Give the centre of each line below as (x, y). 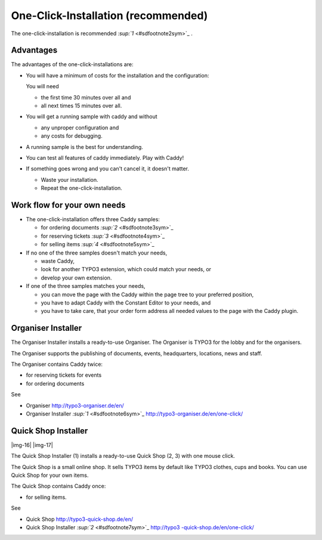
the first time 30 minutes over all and (86, 97)
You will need (42, 86)
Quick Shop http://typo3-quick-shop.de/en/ (80, 519)
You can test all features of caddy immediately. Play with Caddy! (105, 157)
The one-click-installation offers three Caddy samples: (93, 219)
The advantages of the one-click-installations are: (72, 64)
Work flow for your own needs (68, 205)
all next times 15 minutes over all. (81, 106)
